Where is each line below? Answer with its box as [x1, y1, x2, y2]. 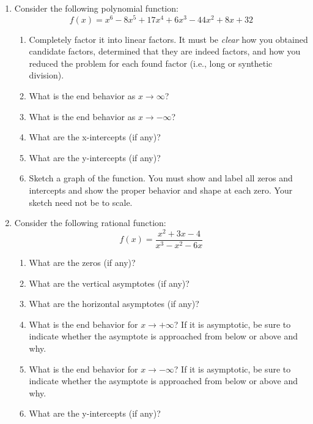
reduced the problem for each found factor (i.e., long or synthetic [29, 56, 273, 69]
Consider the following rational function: [14, 216, 166, 229]
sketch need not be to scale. [29, 195, 133, 208]
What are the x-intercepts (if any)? [29, 131, 161, 143]
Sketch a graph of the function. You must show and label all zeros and [29, 172, 293, 184]
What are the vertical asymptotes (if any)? [29, 276, 190, 289]
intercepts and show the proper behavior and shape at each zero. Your [29, 184, 293, 197]
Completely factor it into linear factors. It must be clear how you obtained [29, 32, 308, 45]
